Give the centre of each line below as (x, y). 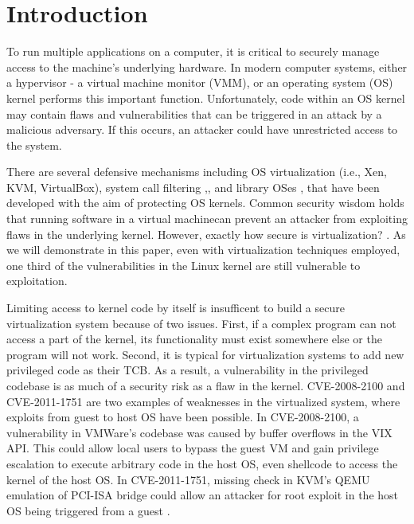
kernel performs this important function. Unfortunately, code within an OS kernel (206, 98)
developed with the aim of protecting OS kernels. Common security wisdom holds (205, 203)
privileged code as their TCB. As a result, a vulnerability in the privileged (187, 370)
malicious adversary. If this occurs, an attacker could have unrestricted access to (202, 129)
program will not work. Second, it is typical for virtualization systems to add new (205, 354)
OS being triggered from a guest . (88, 510)
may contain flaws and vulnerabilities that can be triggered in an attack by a (194, 113)
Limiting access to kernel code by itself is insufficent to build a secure (176, 308)
